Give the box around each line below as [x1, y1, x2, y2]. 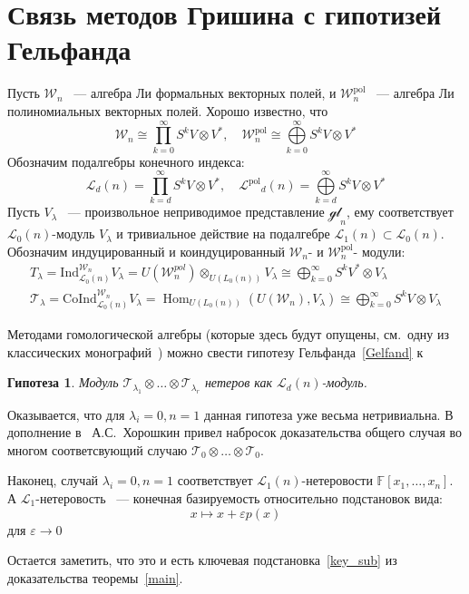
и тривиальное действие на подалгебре [116, 224, 330, 243]
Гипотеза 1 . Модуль [7, 373, 119, 392]
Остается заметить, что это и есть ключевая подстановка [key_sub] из [7, 550, 397, 570]
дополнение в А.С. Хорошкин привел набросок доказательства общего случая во [7, 423, 463, 442]
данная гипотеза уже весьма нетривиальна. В [204, 404, 454, 424]
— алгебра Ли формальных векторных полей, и [73, 83, 337, 102]
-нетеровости [301, 471, 373, 490]
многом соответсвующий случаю [7, 440, 188, 459]
